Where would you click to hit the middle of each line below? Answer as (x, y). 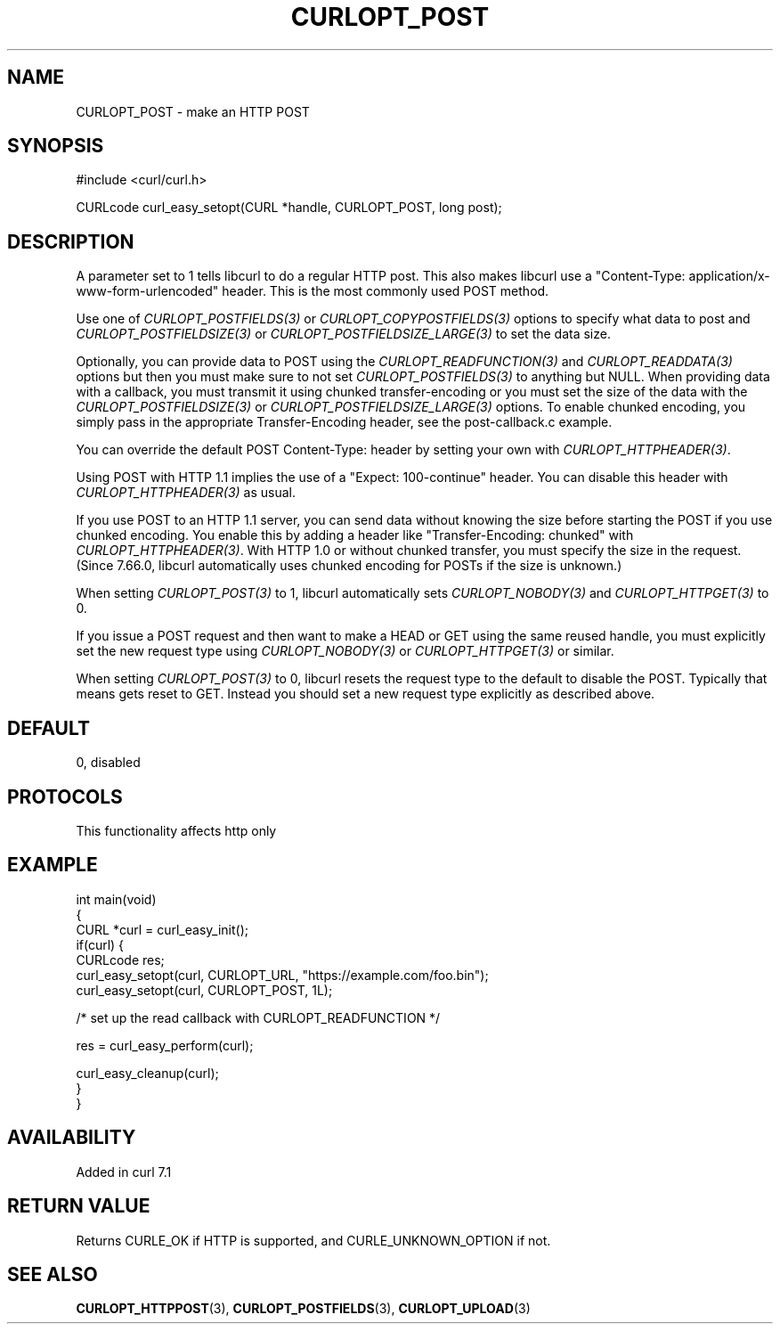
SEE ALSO (53, 1274)
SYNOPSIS (56, 146)
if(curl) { (100, 944)
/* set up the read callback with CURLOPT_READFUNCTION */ (258, 1017)
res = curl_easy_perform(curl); (165, 1045)
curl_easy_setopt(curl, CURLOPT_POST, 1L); (204, 990)
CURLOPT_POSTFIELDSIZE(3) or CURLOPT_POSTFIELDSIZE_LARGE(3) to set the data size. (343, 334)
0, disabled (108, 763)
